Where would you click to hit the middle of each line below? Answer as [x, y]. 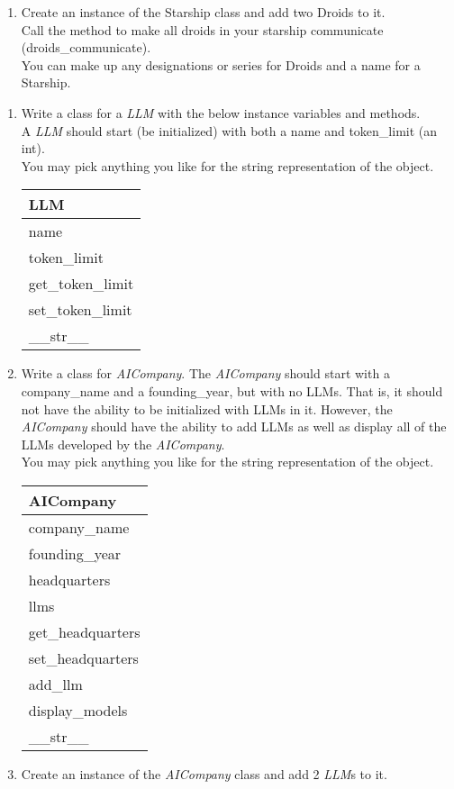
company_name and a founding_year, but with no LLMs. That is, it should [232, 390]
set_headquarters [83, 657]
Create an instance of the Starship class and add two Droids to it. [203, 12]
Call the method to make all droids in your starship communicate [202, 29]
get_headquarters [84, 631]
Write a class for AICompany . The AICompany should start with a [205, 373]
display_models [78, 710]
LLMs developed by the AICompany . [123, 444]
